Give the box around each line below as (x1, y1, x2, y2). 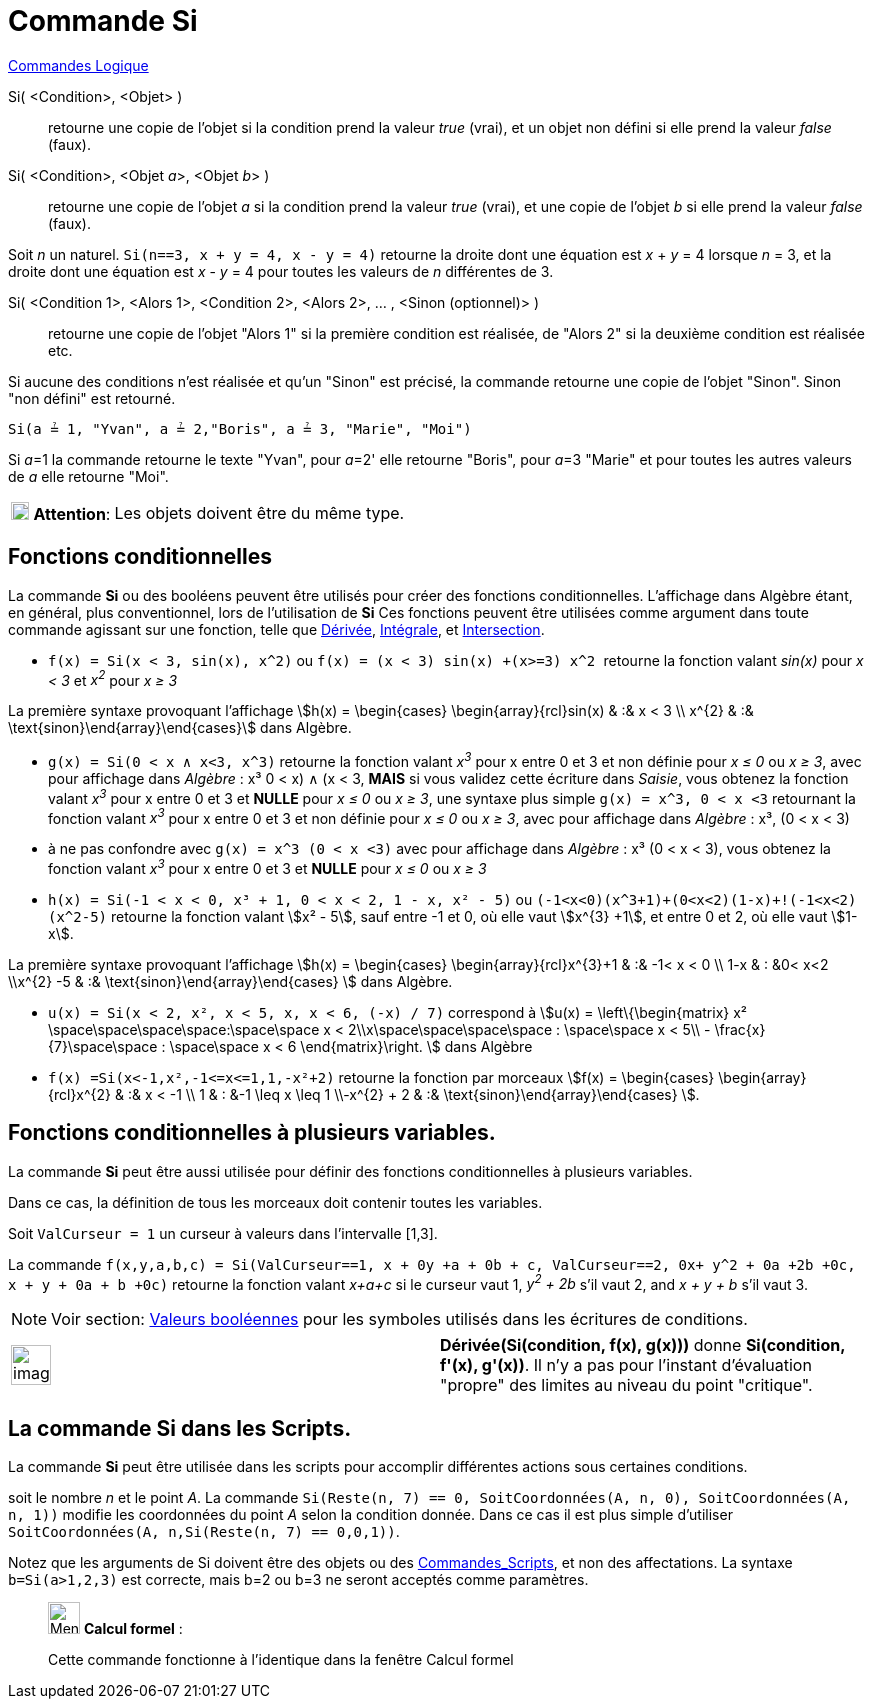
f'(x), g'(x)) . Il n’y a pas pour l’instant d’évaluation (440, 1355, 812, 1376)
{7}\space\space (48, 1037, 158, 1055)
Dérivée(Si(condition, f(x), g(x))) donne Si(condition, (440, 1335, 846, 1356)
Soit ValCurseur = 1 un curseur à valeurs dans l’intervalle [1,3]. (8, 1224, 438, 1242)
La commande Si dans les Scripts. (8, 1415, 352, 1441)
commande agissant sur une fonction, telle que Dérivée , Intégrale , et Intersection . (8, 620, 545, 638)
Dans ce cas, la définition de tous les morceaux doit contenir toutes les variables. (8, 1193, 543, 1211)
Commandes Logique (8, 56, 149, 74)
